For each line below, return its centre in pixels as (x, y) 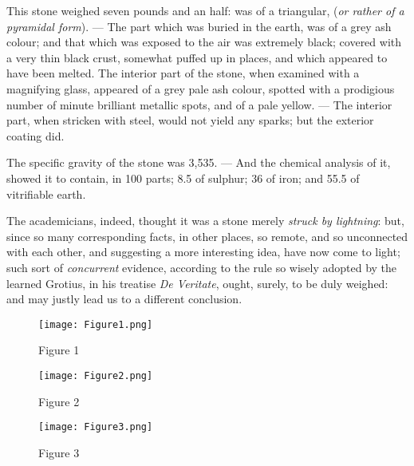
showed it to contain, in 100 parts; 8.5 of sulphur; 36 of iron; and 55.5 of (183, 178)
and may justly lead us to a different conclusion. (124, 299)
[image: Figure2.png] (96, 375)
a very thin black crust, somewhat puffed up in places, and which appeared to (197, 57)
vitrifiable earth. (46, 194)
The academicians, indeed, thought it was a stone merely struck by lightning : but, (205, 221)
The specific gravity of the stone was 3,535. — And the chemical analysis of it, (199, 162)
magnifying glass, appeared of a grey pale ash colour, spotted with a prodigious (201, 88)
